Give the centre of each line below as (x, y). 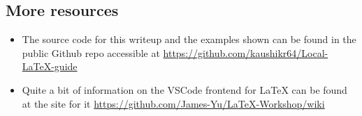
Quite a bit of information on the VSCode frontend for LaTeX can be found (184, 89)
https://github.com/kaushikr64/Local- (246, 52)
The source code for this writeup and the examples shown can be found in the (189, 39)
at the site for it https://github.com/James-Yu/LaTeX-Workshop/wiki (173, 103)
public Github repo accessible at (91, 52)
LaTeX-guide (50, 66)
